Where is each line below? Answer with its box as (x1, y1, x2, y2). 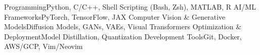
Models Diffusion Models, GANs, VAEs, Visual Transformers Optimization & (4, 21, 242, 32)
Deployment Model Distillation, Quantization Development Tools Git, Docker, (4, 31, 242, 41)
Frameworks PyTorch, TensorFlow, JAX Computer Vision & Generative (4, 11, 226, 22)
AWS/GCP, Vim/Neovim (4, 41, 83, 51)
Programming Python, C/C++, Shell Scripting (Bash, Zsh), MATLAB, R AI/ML (4, 2, 256, 12)
